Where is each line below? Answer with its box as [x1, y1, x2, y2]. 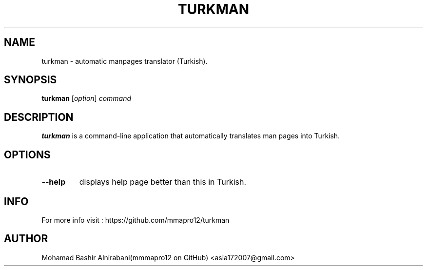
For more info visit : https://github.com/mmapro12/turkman [41, 215, 230, 224]
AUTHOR [4, 232, 48, 245]
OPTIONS [4, 148, 51, 161]
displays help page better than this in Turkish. [79, 177, 247, 187]
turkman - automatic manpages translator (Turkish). [41, 57, 208, 65]
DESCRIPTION [4, 111, 74, 123]
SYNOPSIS [4, 74, 57, 86]
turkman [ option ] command [41, 94, 132, 103]
